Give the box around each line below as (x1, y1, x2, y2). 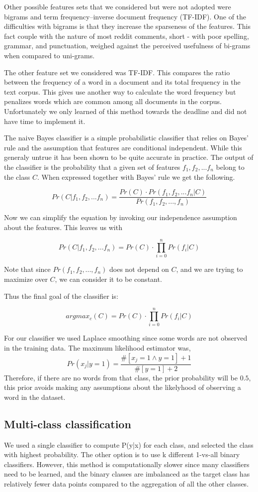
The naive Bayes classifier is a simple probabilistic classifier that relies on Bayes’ (4, 132, 249, 143)
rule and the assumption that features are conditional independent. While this (4, 142, 242, 152)
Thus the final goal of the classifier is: (4, 290, 118, 301)
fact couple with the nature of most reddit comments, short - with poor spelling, (4, 30, 249, 41)
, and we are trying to (176, 264, 243, 274)
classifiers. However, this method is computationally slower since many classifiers (4, 459, 250, 469)
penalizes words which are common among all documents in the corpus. (4, 96, 222, 107)
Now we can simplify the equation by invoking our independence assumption (4, 212, 237, 223)
